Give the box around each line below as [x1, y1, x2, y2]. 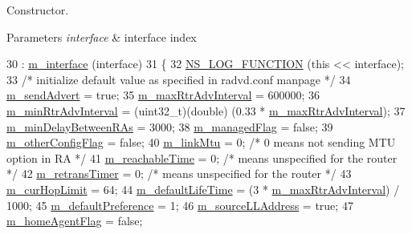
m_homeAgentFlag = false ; [6, 212, 143, 229]
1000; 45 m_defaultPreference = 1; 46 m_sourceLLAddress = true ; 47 [6, 196, 353, 213]
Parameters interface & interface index [6, 28, 197, 45]
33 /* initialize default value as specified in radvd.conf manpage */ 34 [6, 71, 351, 87]
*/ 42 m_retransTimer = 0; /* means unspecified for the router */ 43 [6, 165, 352, 182]
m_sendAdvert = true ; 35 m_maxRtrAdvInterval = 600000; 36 [6, 87, 320, 103]
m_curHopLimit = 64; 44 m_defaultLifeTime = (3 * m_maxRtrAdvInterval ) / [6, 180, 400, 197]
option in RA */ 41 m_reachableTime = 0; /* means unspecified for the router [6, 149, 398, 166]
